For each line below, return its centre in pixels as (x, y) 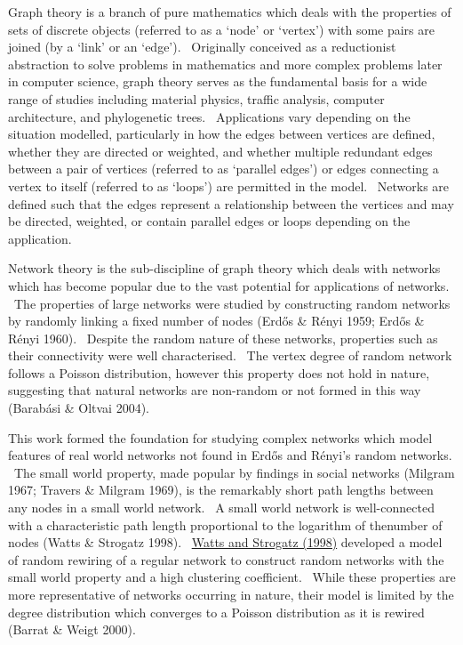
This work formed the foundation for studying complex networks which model (220, 437)
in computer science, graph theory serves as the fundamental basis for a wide (218, 81)
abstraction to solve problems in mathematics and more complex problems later (225, 64)
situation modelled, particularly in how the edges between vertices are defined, (222, 134)
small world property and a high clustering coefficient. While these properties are (232, 577)
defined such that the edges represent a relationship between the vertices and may (231, 203)
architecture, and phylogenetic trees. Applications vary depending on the (209, 116)
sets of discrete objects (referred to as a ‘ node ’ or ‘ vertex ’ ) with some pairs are (221, 29)
